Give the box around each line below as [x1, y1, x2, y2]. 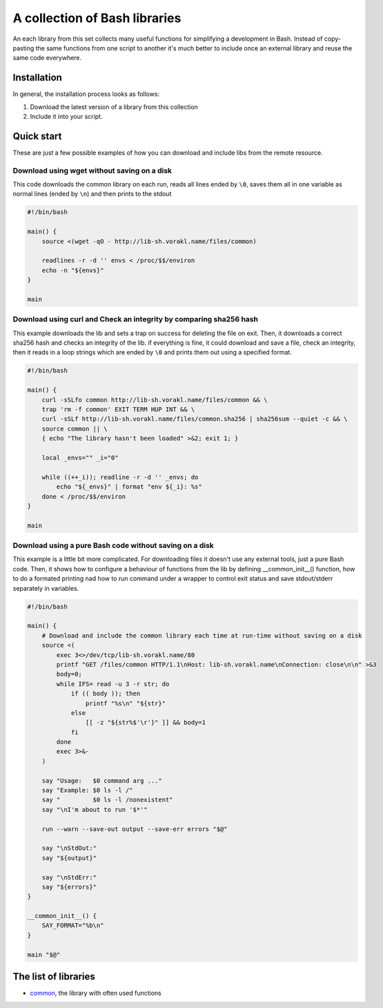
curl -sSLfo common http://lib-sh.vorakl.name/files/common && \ [41, 396, 268, 403]
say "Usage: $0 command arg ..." [41, 777, 162, 784]
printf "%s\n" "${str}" [85, 699, 166, 707]
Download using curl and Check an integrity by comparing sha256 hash [12, 314, 259, 324]
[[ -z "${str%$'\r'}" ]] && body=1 [85, 719, 206, 727]
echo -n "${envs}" [41, 266, 104, 274]
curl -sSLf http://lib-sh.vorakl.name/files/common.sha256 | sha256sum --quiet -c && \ [41, 415, 348, 423]
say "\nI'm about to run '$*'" [41, 806, 148, 813]
